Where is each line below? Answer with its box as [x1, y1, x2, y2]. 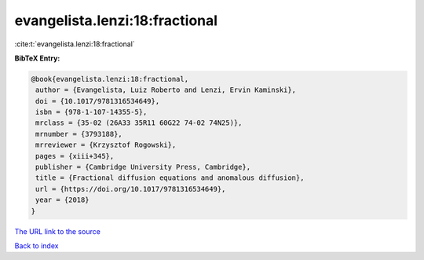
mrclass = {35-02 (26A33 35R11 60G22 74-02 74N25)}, [35, 119, 243, 127]
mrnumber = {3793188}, [35, 130, 123, 138]
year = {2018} [35, 196, 90, 204]
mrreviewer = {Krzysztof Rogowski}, [35, 141, 177, 149]
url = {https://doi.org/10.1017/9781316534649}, [35, 185, 226, 193]
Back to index [14, 240, 59, 251]
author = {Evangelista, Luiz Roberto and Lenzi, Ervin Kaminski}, [35, 86, 297, 94]
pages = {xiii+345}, [35, 152, 115, 160]
